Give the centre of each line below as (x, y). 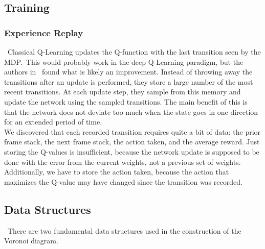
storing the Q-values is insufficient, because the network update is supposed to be (132, 151)
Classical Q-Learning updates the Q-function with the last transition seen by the (134, 52)
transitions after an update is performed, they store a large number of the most (129, 81)
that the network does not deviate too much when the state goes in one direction (131, 111)
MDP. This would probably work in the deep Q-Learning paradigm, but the (124, 61)
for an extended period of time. (53, 122)
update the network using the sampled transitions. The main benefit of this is (126, 101)
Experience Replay (44, 32)
